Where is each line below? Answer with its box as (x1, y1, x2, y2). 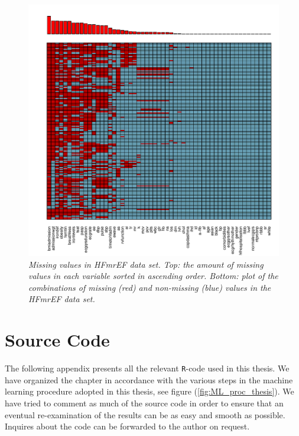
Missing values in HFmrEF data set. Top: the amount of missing (28, 258, 264, 270)
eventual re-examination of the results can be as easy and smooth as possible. (5, 408, 285, 421)
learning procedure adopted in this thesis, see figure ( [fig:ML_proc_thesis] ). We (5, 385, 294, 397)
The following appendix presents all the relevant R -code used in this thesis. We (5, 362, 290, 374)
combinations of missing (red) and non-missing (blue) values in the (28, 281, 271, 293)
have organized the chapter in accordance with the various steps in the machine (5, 373, 293, 386)
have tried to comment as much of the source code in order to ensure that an (5, 396, 284, 409)
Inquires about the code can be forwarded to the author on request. (5, 420, 250, 432)
